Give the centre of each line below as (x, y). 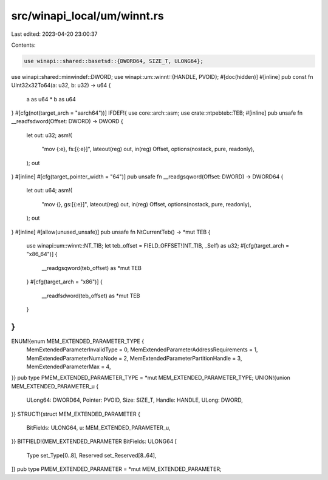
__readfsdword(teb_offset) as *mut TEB (91, 296)
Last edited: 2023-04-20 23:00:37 (54, 34)
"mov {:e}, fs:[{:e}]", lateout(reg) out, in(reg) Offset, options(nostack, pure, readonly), (148, 149)
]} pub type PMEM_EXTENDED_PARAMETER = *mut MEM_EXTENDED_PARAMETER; (116, 469)
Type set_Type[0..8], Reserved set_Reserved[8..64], (91, 455)
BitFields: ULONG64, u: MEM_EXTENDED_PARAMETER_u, (98, 427)
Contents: (23, 45)
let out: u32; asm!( (49, 135)
